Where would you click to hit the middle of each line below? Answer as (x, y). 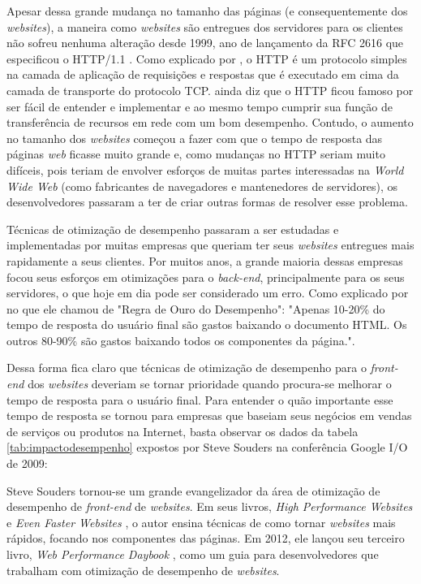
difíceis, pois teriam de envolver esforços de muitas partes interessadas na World (205, 169)
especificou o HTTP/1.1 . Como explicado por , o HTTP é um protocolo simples (207, 58)
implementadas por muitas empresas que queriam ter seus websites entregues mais (210, 245)
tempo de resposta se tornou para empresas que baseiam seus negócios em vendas (209, 415)
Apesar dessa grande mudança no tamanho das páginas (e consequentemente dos (207, 11)
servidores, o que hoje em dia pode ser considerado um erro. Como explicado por (208, 293)
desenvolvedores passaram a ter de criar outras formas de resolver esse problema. (207, 202)
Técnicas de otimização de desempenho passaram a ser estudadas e (173, 229)
